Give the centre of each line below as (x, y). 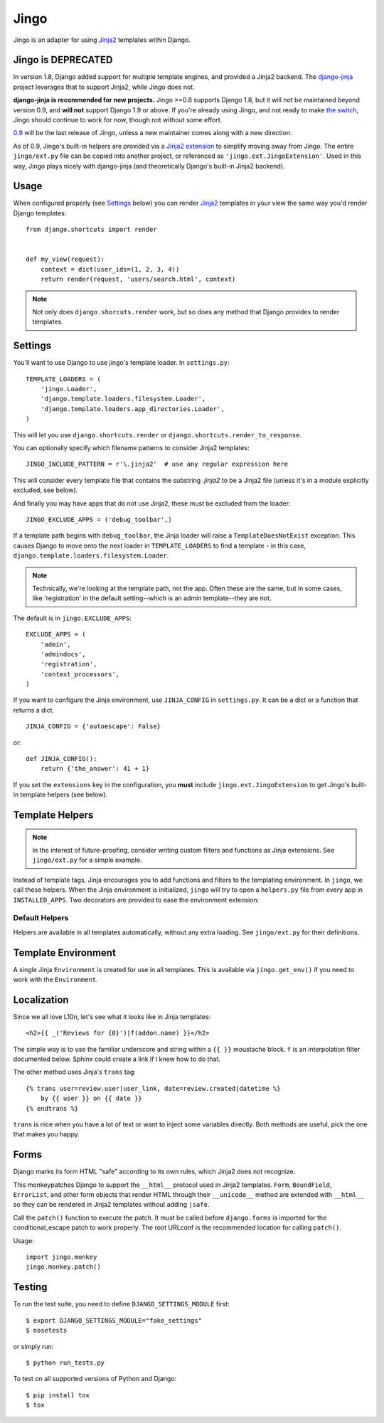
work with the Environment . (56, 979)
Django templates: (40, 213)
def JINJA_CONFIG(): (62, 759)
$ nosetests (47, 1331)
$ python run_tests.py (65, 1363)
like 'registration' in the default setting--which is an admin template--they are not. (152, 598)
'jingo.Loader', (69, 389)
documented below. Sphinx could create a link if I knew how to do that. (117, 1059)
